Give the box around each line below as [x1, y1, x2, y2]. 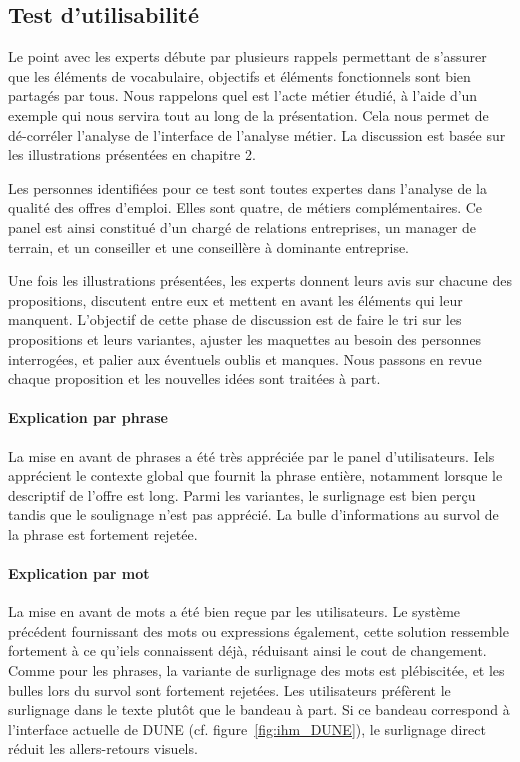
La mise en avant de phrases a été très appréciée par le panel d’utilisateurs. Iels [8, 445, 495, 466]
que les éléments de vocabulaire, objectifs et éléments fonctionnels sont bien [8, 65, 471, 86]
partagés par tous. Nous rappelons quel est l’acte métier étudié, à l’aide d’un [8, 85, 478, 106]
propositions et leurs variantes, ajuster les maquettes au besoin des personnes [8, 328, 482, 349]
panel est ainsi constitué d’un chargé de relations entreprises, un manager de [8, 216, 477, 237]
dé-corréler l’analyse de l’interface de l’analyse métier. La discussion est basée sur [8, 124, 506, 145]
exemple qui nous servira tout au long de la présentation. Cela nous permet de [8, 104, 489, 125]
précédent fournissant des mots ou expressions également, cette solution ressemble [8, 620, 509, 641]
